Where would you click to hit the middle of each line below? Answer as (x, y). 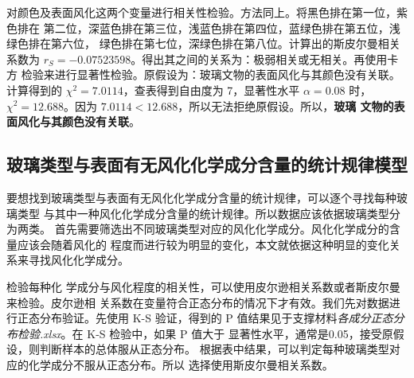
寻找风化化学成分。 (78, 260)
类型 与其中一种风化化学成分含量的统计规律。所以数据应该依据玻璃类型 (203, 213)
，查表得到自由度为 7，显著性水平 (211, 90)
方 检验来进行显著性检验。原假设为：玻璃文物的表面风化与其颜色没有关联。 (203, 74)
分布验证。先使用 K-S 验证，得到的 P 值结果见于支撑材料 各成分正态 (216, 318)
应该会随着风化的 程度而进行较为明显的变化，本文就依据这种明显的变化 (203, 244)
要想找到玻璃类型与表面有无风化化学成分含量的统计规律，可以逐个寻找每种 (201, 197)
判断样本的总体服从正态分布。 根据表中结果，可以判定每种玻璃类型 (214, 349)
